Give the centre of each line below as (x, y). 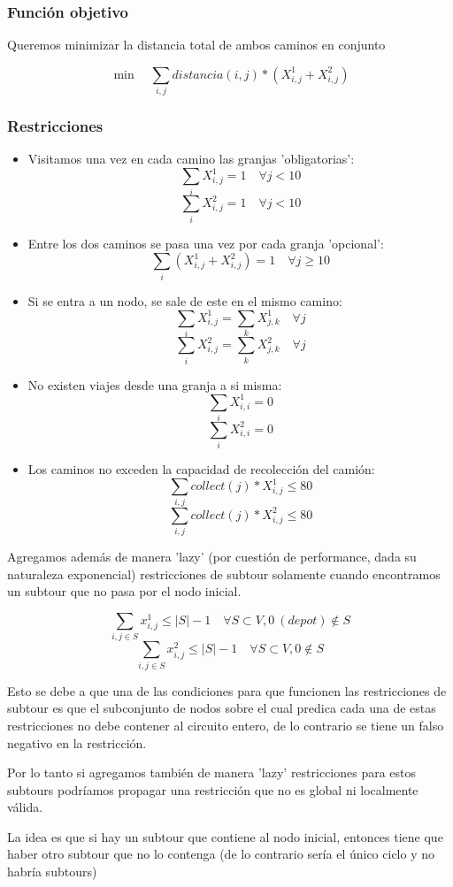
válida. (25, 807)
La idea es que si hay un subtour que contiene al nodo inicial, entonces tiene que (225, 836)
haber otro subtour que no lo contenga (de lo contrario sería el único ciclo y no (221, 854)
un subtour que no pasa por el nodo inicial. (124, 591)
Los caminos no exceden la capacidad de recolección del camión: (201, 469)
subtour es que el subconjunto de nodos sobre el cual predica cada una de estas (222, 708)
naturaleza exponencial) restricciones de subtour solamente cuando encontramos (224, 573)
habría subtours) (52, 872)
